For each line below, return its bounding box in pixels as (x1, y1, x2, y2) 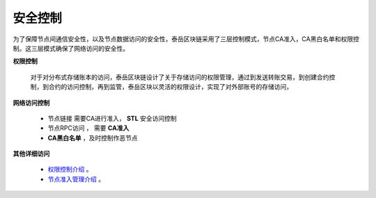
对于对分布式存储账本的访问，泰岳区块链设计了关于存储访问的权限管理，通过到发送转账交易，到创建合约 (30, 73, 329, 81)
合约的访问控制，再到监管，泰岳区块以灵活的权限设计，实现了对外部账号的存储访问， (48, 83, 292, 91)
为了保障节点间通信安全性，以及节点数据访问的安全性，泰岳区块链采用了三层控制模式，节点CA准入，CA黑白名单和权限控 (13, 35, 360, 43)
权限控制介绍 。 (47, 165, 93, 174)
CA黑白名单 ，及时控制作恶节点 (47, 133, 139, 142)
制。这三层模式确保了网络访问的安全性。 (13, 44, 129, 52)
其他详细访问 (13, 149, 50, 158)
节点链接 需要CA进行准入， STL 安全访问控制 (47, 114, 177, 122)
